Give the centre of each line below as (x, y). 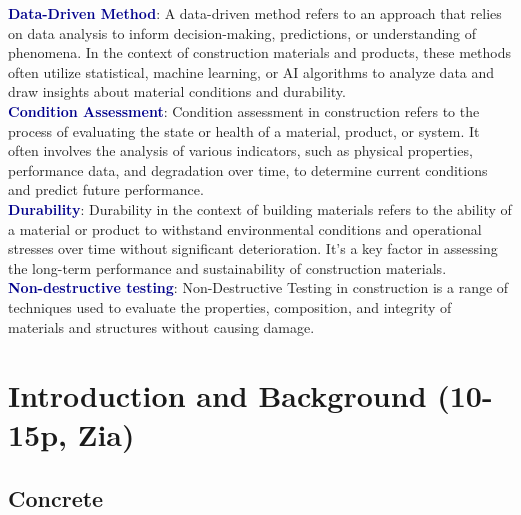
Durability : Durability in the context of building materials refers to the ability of (260, 208)
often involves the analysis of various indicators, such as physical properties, (240, 150)
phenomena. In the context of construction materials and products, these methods (259, 52)
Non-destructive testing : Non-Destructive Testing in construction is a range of (258, 287)
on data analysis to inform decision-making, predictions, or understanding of (242, 32)
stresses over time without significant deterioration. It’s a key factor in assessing (253, 248)
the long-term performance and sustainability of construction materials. (227, 267)
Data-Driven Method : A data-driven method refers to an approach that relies (255, 13)
